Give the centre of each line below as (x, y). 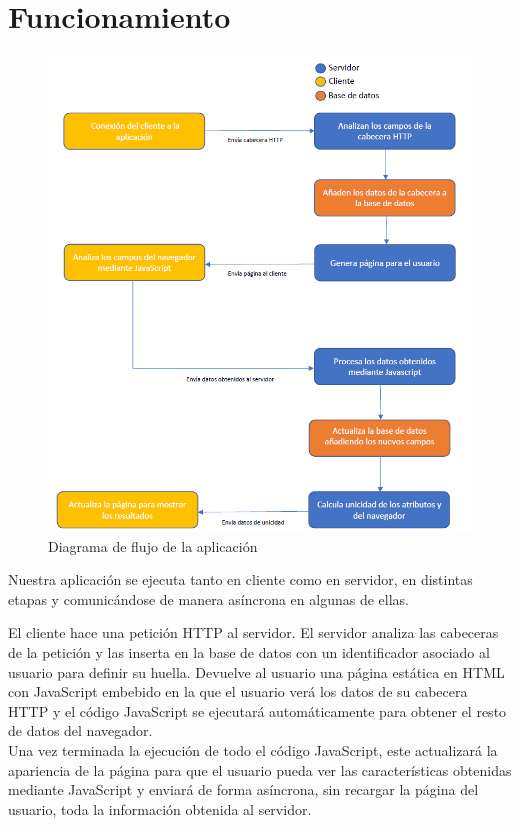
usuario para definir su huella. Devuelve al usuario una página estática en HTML (256, 671)
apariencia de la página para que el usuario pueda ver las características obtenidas (260, 769)
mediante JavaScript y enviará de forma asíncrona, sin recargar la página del (243, 789)
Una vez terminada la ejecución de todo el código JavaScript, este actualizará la (253, 749)
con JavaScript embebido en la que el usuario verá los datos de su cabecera (238, 691)
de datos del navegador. (80, 730)
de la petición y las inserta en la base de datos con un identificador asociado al (249, 651)
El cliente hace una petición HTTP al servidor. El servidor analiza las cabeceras (253, 632)
